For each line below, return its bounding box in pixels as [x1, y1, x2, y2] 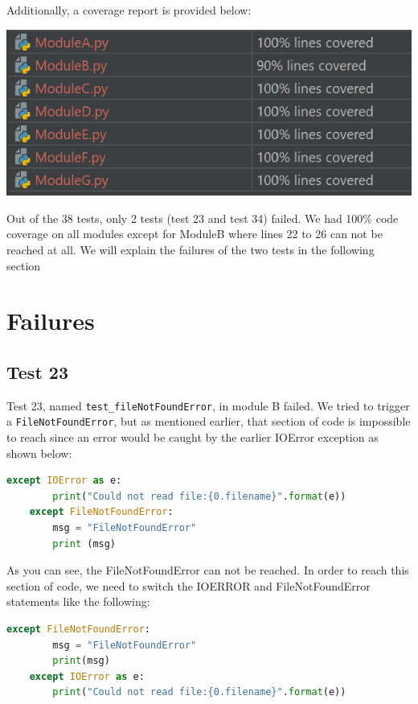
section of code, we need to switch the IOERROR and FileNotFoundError [6, 577, 371, 594]
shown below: [6, 444, 72, 461]
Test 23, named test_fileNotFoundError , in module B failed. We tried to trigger [6, 397, 410, 414]
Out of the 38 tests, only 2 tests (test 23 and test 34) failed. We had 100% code [6, 209, 399, 226]
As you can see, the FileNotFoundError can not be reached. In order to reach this [6, 562, 409, 578]
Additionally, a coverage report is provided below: [6, 2, 252, 18]
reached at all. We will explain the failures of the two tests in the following [6, 241, 375, 258]
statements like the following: [6, 593, 150, 610]
